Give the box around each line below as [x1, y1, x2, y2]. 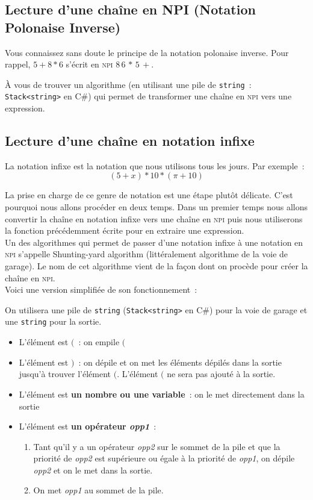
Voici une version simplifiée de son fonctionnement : [5, 283, 197, 296]
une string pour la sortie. [5, 315, 102, 328]
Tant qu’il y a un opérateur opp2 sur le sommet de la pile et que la [33, 440, 280, 452]
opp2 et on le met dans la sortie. [33, 463, 153, 476]
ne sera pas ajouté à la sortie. [167, 367, 276, 380]
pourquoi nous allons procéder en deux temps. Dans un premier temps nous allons [5, 201, 308, 213]
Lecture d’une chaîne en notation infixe [5, 131, 255, 150]
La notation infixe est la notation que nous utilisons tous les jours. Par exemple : [5, 159, 305, 172]
